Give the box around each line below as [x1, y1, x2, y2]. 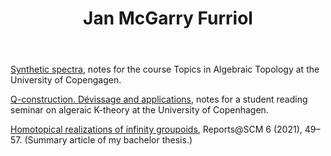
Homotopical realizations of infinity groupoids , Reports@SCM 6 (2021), [10, 123, 303, 136]
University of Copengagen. [10, 74, 122, 86]
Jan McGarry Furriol [83, 7, 253, 30]
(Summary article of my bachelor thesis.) [24, 134, 193, 146]
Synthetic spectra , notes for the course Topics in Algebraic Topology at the [10, 63, 320, 76]
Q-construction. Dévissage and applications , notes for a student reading [10, 93, 308, 106]
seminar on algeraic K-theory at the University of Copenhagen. [10, 104, 269, 116]
